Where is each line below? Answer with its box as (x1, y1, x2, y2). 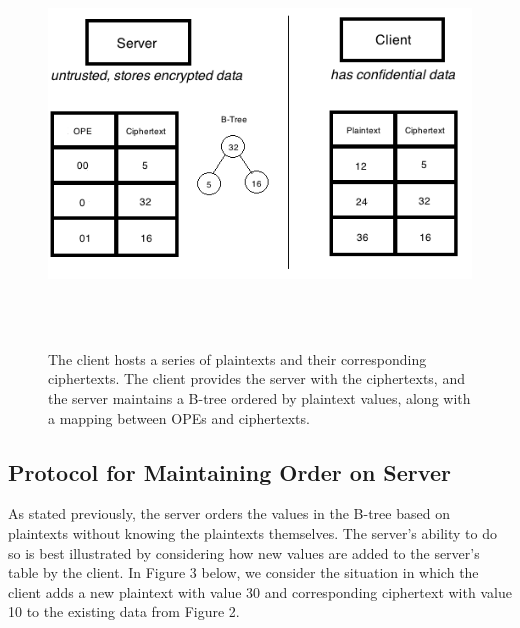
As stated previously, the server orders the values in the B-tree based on (8, 503, 450, 524)
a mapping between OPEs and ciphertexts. (48, 407, 310, 428)
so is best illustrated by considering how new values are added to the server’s (8, 542, 480, 563)
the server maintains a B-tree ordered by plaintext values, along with (48, 387, 471, 408)
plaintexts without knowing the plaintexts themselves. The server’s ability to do (8, 522, 497, 543)
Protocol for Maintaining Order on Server (8, 456, 451, 487)
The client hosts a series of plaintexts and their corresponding (48, 348, 427, 369)
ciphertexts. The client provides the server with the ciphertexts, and (48, 368, 465, 389)
